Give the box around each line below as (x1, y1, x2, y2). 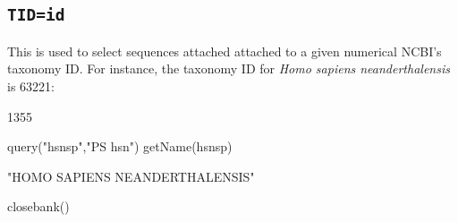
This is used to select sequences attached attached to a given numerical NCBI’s (7, 41, 442, 60)
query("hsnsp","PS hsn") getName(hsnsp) (7, 137, 233, 156)
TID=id (7, 5, 65, 25)
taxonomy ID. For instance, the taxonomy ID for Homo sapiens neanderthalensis (7, 59, 450, 78)
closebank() (7, 197, 70, 216)
